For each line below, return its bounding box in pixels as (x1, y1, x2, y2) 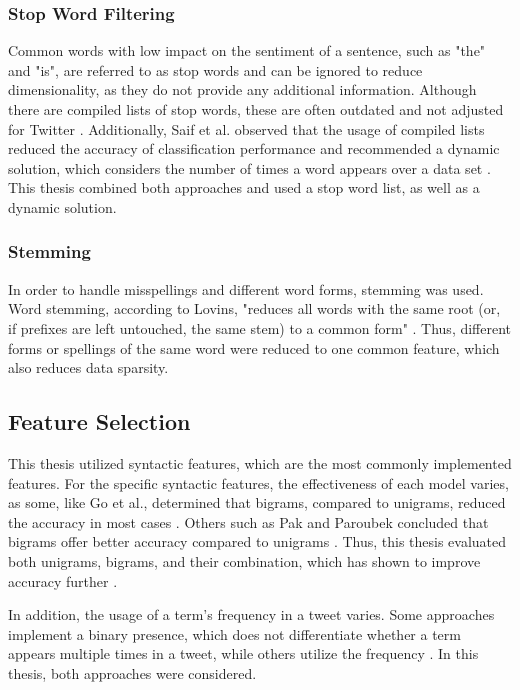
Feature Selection (8, 406, 191, 437)
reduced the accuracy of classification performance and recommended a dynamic (8, 138, 500, 159)
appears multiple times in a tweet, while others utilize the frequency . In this (8, 643, 479, 664)
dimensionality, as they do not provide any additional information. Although (8, 79, 477, 100)
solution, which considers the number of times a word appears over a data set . (8, 157, 491, 178)
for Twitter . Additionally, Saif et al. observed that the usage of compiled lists (8, 118, 485, 139)
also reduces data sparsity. (8, 357, 169, 378)
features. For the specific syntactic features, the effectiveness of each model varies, (8, 472, 509, 493)
